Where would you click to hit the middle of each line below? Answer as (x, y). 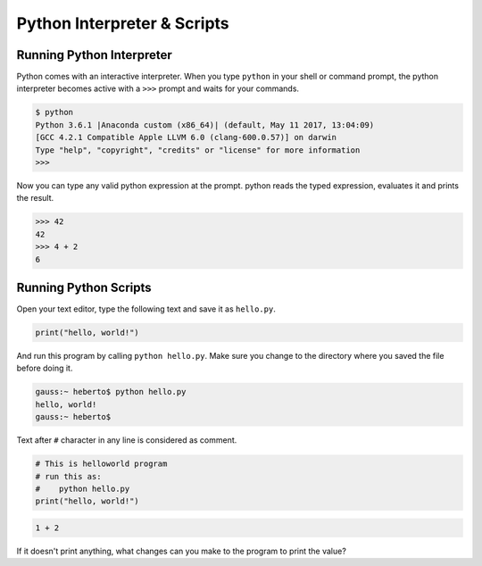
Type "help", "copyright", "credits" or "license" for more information (198, 150)
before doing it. (45, 368)
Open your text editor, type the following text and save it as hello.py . (146, 309)
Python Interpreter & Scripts (123, 23)
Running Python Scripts (84, 287)
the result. (35, 198)
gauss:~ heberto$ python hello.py (111, 392)
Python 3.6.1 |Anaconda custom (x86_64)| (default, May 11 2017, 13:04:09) (205, 125)
